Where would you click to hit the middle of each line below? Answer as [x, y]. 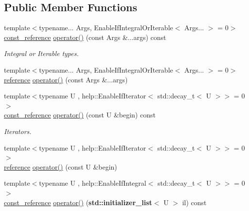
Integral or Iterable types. [41, 53]
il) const [194, 202]
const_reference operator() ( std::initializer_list [78, 202]
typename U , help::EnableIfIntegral [93, 183]
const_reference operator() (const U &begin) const [80, 115]
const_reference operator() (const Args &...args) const [85, 37]
